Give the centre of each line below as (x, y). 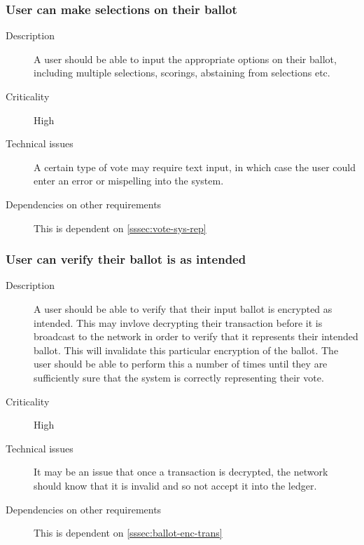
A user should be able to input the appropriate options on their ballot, (185, 59)
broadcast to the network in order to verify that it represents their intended (196, 336)
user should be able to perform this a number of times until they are (181, 364)
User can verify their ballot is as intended (126, 259)
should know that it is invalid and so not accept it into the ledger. (175, 485)
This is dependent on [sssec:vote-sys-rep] (120, 228)
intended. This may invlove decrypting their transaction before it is (178, 322)
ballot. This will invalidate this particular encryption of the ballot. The (186, 350)
